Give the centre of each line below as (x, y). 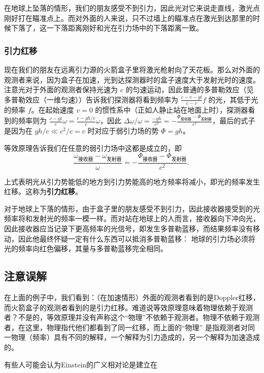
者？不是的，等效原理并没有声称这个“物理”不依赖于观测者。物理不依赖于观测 (132, 317)
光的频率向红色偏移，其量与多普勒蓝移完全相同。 (86, 248)
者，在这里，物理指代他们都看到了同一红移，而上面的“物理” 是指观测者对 (126, 327)
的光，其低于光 (233, 99)
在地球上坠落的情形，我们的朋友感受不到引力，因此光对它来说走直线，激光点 (132, 8)
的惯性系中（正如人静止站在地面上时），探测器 (172, 109)
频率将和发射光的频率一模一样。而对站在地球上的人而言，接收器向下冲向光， (132, 218)
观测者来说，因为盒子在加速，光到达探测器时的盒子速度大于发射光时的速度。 (132, 79)
